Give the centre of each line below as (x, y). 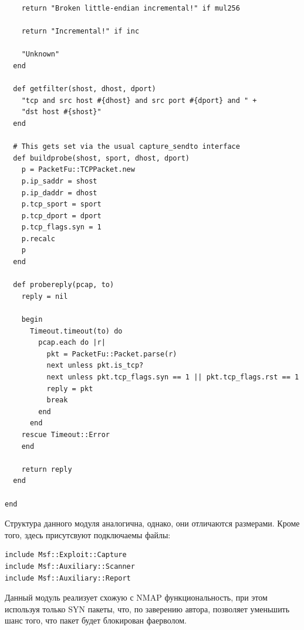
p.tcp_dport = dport (61, 216)
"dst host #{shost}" (61, 112)
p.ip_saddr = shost (59, 181)
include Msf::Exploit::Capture (66, 555)
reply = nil (45, 296)
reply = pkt (70, 389)
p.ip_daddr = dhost (59, 193)
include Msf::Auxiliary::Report (68, 578)
